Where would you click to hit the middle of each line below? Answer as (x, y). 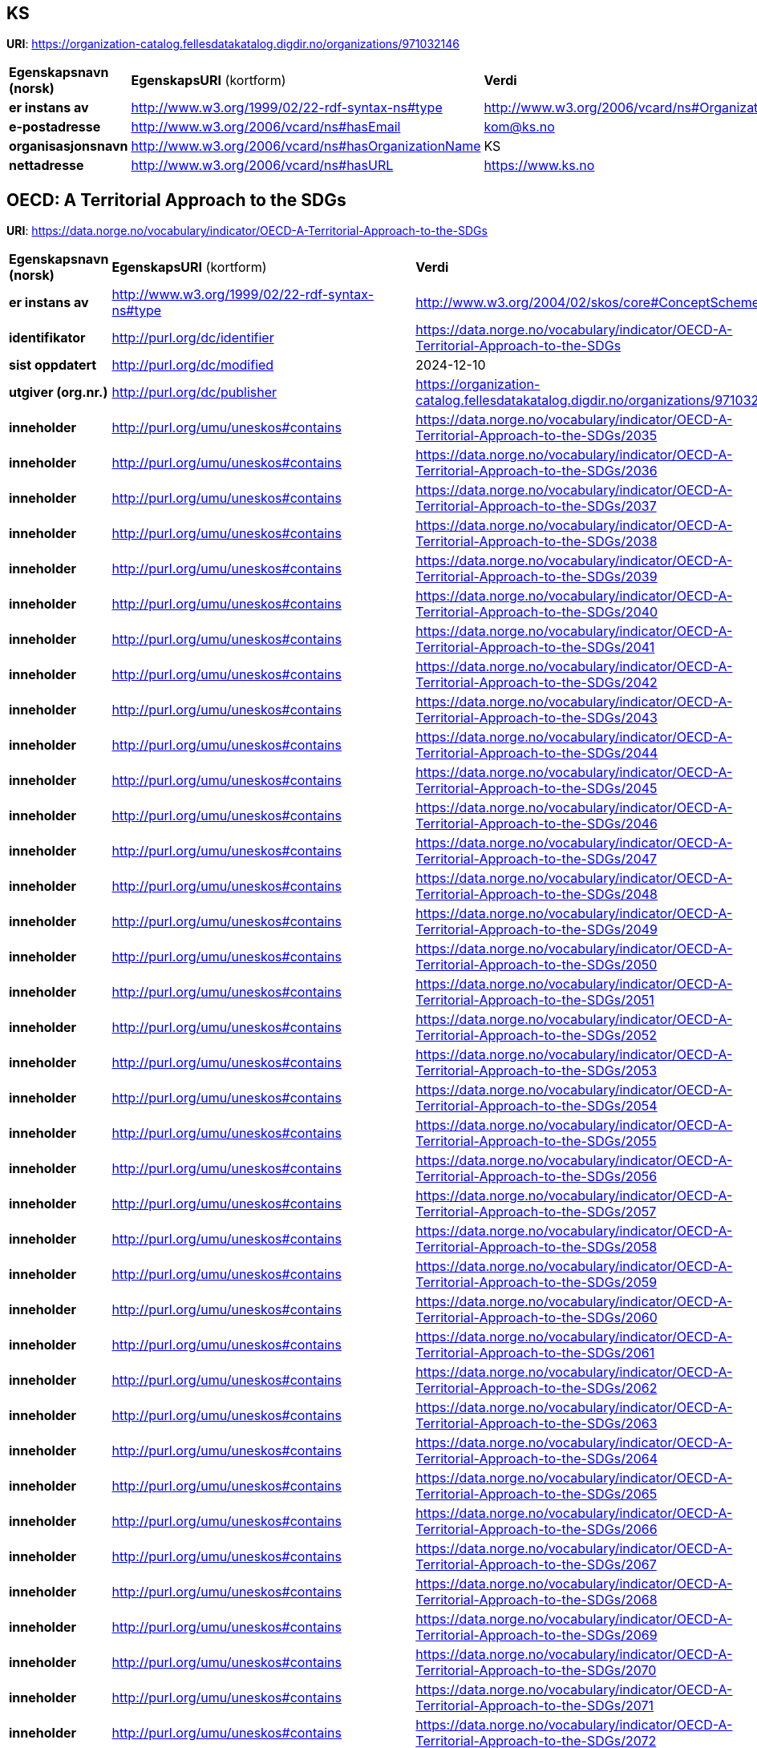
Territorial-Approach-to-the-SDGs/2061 (535, 1353)
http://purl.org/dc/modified (193, 365)
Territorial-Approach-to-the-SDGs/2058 (536, 1247)
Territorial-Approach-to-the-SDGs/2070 (536, 1671)
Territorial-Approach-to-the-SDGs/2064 (537, 1459)
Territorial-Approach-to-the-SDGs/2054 (536, 1106)
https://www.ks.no (539, 166)
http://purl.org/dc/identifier (193, 338)
